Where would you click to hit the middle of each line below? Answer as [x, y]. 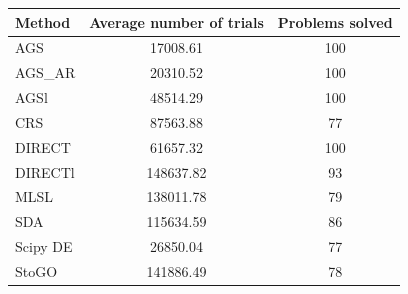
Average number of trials [176, 21]
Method [43, 21]
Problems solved [335, 21]
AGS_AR [45, 72]
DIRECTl [45, 171]
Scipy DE [44, 246]
